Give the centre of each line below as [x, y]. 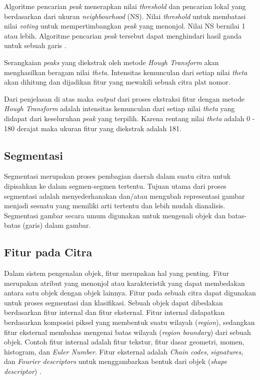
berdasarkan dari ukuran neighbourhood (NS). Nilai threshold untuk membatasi [125, 16]
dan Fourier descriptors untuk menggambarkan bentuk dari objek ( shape [116, 361]
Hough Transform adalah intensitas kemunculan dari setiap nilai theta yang [119, 108]
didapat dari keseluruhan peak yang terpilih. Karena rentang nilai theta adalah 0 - [129, 118]
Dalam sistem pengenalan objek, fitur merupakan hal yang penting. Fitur [116, 273]
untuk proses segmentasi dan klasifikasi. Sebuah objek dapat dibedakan [113, 302]
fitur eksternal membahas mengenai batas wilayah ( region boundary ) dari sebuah [127, 332]
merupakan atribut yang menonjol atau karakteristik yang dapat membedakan [124, 283]
